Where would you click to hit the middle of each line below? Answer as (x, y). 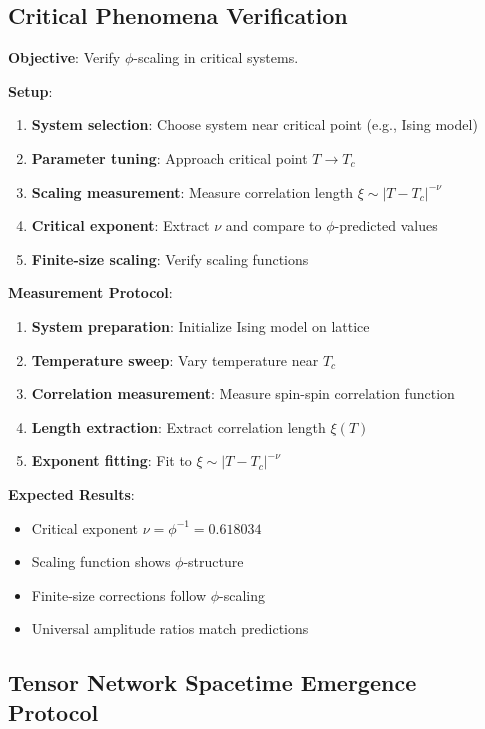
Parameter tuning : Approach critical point (169, 157)
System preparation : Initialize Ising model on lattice (200, 325)
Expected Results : (71, 493)
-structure (213, 561)
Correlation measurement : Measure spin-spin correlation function (243, 393)
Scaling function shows (101, 561)
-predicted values (386, 225)
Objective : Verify (64, 57)
